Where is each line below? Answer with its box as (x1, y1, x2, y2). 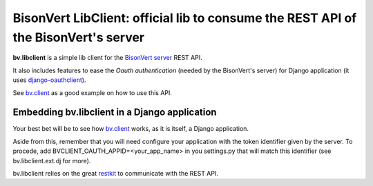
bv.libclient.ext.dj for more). (12, 156, 91, 165)
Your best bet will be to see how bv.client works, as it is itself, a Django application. (12, 125, 249, 133)
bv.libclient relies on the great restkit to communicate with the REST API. (12, 169, 219, 177)
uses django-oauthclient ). (12, 76, 86, 84)
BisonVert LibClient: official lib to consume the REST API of (12, 10, 357, 25)
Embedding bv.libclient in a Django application (12, 107, 217, 118)
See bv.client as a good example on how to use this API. (12, 88, 173, 96)
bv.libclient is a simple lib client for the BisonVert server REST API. (12, 54, 203, 62)
